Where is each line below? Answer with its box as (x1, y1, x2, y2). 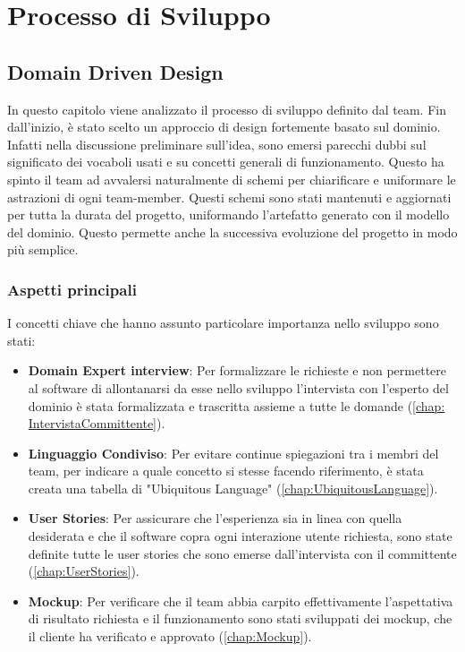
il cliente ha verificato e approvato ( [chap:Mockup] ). (28, 627, 312, 646)
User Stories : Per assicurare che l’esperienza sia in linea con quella (28, 509, 402, 528)
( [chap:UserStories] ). (28, 562, 139, 580)
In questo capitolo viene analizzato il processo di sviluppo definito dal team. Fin (7, 99, 446, 118)
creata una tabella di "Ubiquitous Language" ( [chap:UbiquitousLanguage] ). (28, 478, 438, 497)
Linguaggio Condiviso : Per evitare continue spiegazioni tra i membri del (28, 443, 439, 462)
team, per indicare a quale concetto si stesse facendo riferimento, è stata (28, 461, 424, 480)
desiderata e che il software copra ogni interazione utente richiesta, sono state (28, 527, 452, 545)
